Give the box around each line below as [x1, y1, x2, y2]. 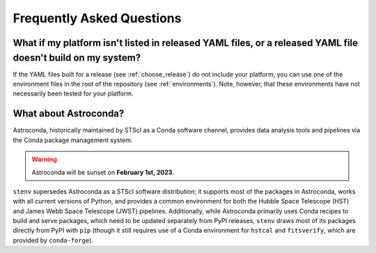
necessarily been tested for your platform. [13, 89, 134, 98]
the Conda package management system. [13, 136, 133, 144]
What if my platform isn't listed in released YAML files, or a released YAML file [13, 37, 359, 49]
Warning [31, 155, 57, 164]
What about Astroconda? [13, 108, 125, 120]
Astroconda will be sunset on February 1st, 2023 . [31, 168, 174, 176]
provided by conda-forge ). [13, 236, 94, 244]
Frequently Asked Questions [13, 10, 182, 26]
